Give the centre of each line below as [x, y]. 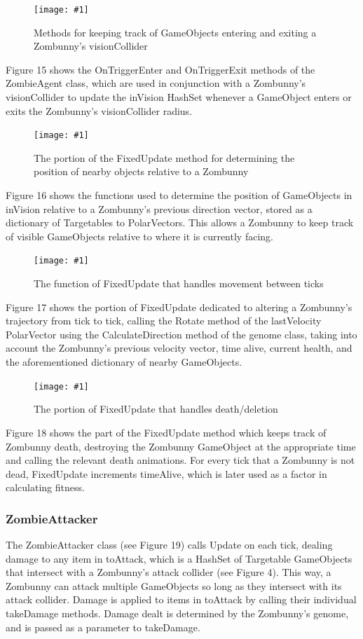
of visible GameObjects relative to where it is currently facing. [139, 236]
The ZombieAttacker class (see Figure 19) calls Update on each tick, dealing [169, 545]
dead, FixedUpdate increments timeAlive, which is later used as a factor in [166, 473]
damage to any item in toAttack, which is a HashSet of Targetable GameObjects [179, 558]
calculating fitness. [45, 487]
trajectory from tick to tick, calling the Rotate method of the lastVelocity [164, 321]
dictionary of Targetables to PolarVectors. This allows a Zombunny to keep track [180, 222]
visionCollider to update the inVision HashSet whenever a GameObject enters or [179, 97]
